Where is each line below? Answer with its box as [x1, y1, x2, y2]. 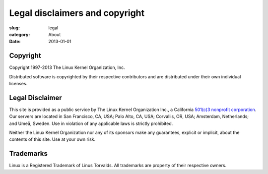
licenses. [9, 81, 28, 87]
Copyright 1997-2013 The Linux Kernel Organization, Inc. [9, 64, 125, 70]
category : [9, 31, 30, 37]
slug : [9, 25, 20, 31]
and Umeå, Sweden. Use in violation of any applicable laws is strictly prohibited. [9, 120, 173, 126]
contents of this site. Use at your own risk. [9, 136, 96, 142]
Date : [9, 39, 21, 45]
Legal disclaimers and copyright [9, 7, 145, 18]
